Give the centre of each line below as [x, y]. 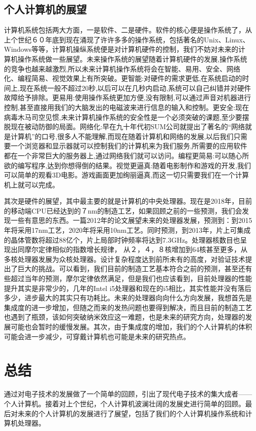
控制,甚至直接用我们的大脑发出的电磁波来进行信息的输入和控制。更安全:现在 [127, 107]
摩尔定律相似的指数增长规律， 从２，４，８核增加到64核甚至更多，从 [136, 249]
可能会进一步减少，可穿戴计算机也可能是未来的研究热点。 [97, 336]
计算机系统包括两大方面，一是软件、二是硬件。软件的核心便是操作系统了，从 [128, 30]
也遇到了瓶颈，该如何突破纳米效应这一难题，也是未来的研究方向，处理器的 [125, 317]
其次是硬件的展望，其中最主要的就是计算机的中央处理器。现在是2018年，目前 [128, 201]
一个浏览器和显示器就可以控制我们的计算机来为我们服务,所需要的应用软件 [129, 146]
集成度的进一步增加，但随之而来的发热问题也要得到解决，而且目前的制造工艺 [128, 307]
